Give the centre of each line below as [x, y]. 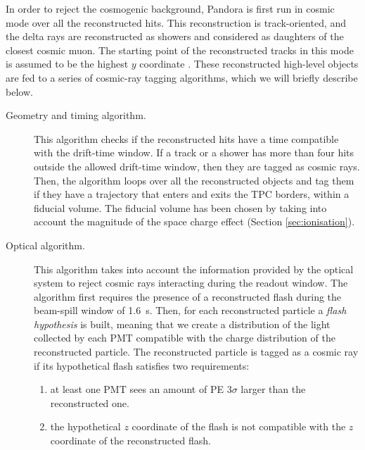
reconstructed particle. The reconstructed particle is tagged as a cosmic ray [196, 352]
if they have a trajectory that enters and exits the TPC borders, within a [192, 194]
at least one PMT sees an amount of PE [137, 389]
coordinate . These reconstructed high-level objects [249, 64]
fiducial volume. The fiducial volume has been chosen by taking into [180, 207]
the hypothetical [85, 426]
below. [19, 91]
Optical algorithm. [45, 245]
